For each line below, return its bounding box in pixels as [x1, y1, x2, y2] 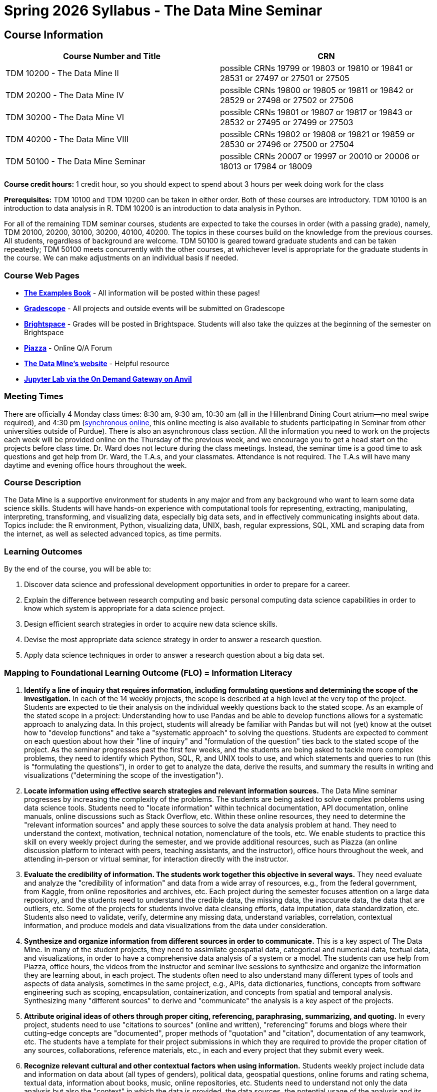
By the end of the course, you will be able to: [4, 565, 151, 574]
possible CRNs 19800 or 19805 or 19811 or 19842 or [220, 85, 413, 96]
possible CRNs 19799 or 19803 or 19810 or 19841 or [220, 63, 413, 74]
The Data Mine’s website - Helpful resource [24, 359, 169, 368]
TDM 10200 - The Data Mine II [5, 68, 119, 79]
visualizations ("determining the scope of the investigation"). [24, 770, 223, 779]
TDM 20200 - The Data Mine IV [5, 90, 124, 101]
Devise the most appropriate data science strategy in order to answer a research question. [24, 635, 322, 644]
